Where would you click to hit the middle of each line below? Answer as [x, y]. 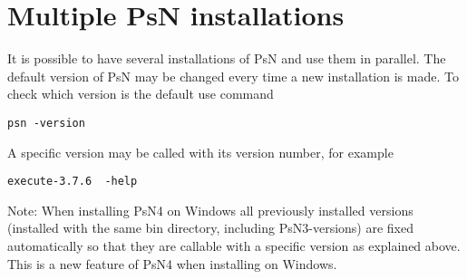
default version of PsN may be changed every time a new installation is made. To [233, 76]
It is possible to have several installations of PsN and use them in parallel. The [227, 58]
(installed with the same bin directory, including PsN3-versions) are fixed [210, 228]
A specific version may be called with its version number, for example [200, 152]
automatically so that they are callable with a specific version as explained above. [234, 245]
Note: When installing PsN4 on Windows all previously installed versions [210, 210]
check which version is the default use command [141, 94]
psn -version [46, 123]
